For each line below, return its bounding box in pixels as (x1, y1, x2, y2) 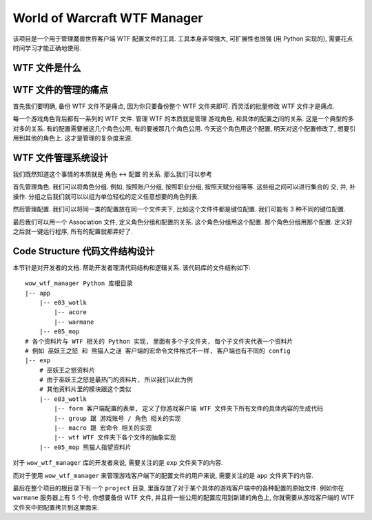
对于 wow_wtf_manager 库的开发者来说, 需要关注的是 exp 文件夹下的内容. (12, 459, 223, 467)
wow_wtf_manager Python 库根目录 (25, 280, 133, 287)
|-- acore (54, 309, 87, 316)
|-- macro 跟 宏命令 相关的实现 (54, 424, 152, 432)
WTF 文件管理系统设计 (12, 152, 109, 163)
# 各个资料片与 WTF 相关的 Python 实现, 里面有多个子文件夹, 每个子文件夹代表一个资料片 (25, 337, 293, 345)
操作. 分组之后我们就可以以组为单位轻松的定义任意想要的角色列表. (12, 192, 200, 200)
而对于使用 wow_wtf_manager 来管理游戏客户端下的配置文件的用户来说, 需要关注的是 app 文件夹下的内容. (12, 471, 313, 479)
